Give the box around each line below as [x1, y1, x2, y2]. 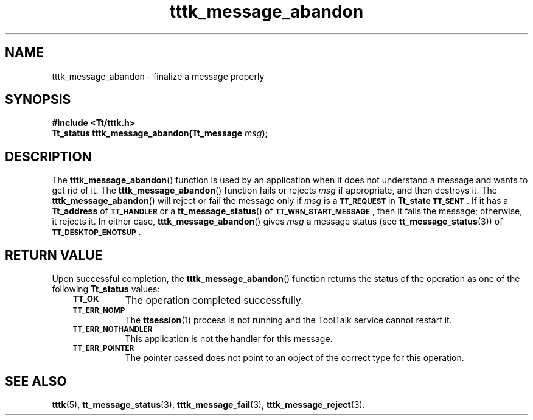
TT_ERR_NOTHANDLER [72, 325, 153, 334]
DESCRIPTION [5, 149, 92, 164]
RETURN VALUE [5, 247, 103, 263]
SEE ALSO [5, 373, 67, 389]
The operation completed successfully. [125, 294, 304, 307]
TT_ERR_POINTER [72, 344, 134, 353]
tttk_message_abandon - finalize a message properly [52, 71, 265, 82]
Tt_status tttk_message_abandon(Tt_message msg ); [52, 128, 268, 139]
